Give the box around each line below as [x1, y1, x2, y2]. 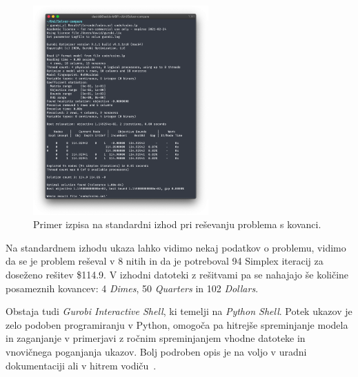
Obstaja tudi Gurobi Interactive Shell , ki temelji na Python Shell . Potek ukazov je [6, 304, 352, 318]
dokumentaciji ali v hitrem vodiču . [6, 358, 157, 372]
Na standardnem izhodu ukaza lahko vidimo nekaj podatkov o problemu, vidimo [6, 240, 346, 254]
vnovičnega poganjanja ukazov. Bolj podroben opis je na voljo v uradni [6, 344, 307, 358]
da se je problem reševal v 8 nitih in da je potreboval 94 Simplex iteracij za [6, 254, 324, 268]
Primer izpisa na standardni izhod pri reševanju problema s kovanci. [33, 217, 321, 232]
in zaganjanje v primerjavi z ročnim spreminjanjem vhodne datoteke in [6, 331, 306, 345]
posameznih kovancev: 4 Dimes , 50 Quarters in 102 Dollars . [6, 281, 259, 295]
